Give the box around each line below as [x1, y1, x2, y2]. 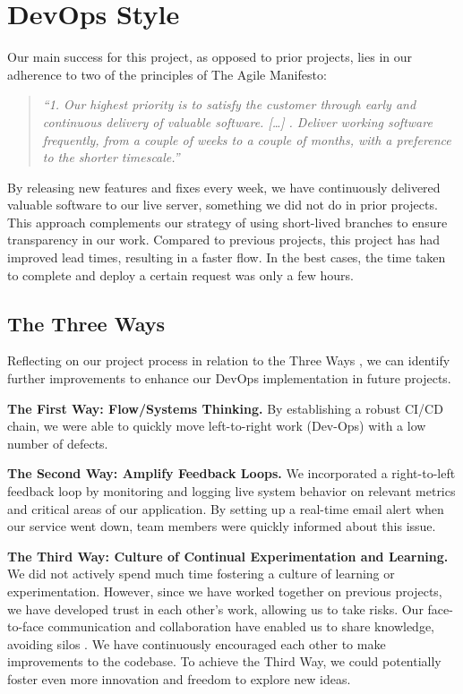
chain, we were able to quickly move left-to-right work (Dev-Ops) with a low [7, 416, 426, 435]
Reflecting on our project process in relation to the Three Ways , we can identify [7, 351, 450, 370]
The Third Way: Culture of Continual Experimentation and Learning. [7, 546, 449, 565]
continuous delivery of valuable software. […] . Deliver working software [42, 112, 433, 131]
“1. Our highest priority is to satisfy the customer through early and [42, 95, 416, 114]
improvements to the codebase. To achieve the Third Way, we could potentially [7, 652, 442, 671]
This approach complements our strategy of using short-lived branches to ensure [7, 212, 448, 231]
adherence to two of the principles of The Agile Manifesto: [7, 64, 327, 83]
